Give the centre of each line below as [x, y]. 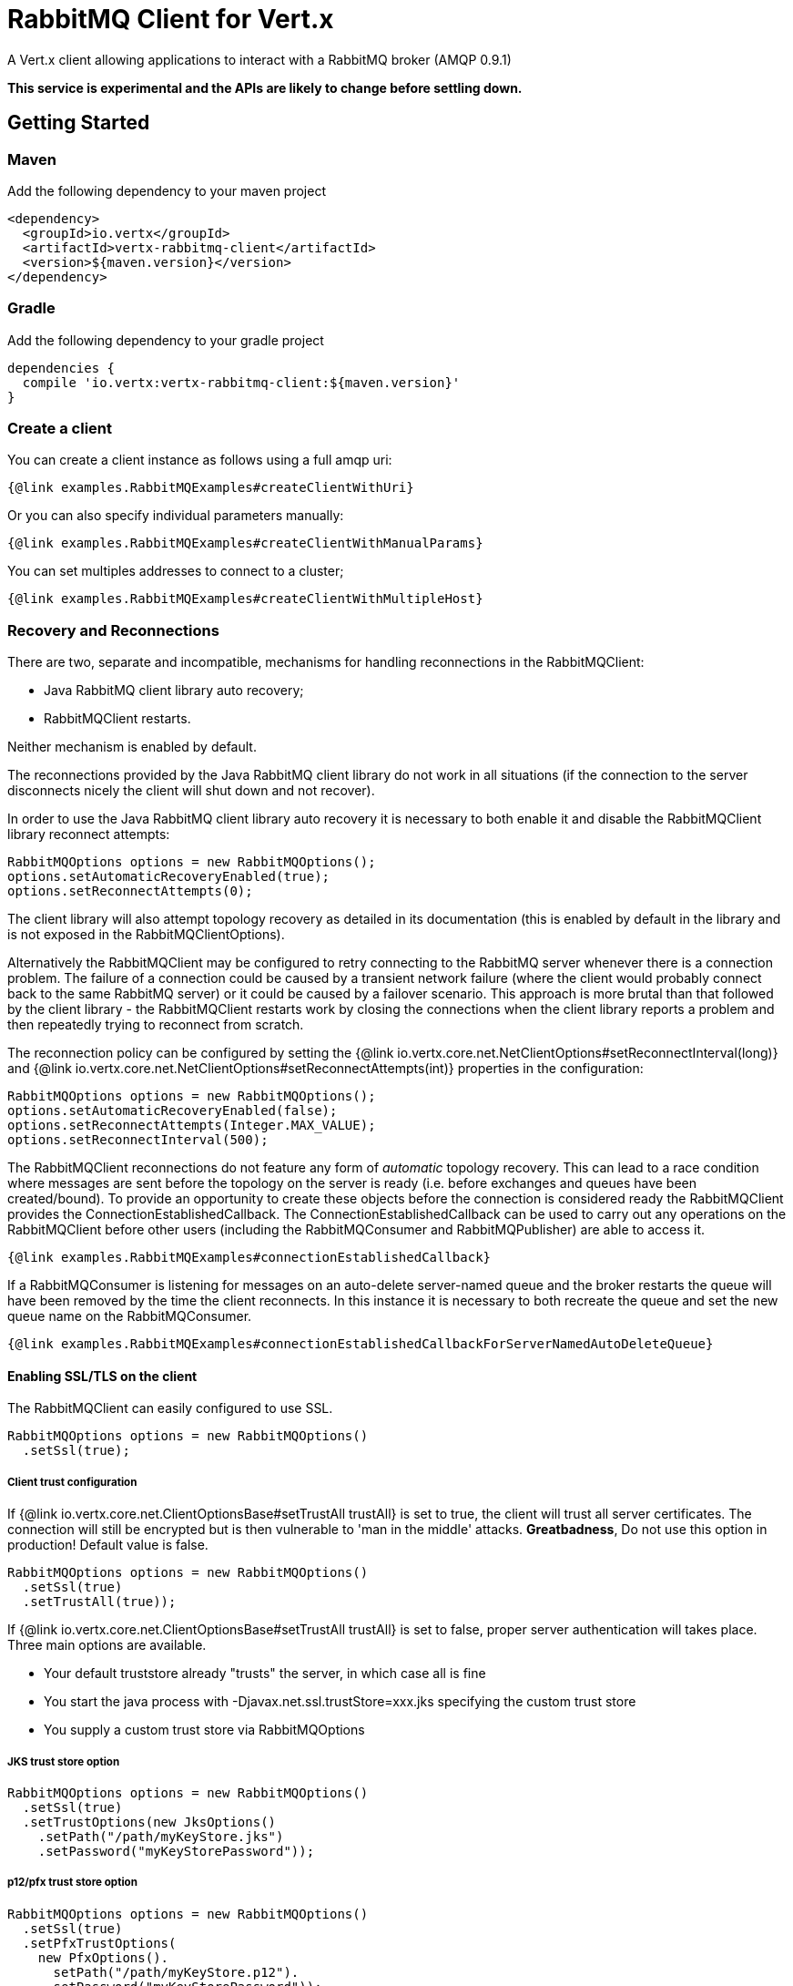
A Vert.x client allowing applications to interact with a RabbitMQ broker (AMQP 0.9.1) [259, 59]
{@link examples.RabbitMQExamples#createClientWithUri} [211, 488]
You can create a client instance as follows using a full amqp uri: [200, 460]
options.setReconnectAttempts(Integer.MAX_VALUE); [192, 1126]
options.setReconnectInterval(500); [138, 1140]
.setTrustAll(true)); [99, 1602]
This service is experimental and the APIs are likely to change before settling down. [265, 87]
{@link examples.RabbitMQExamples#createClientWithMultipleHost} [245, 599]
